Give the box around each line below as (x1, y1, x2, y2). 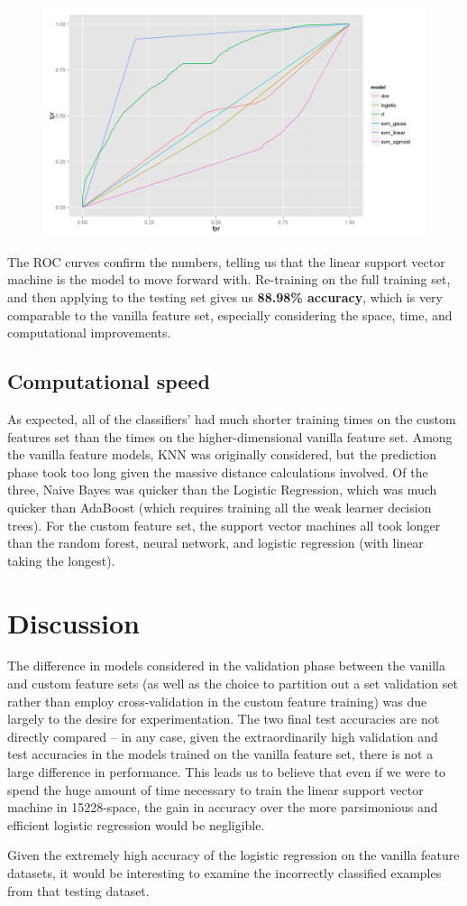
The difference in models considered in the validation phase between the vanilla (7, 656, 446, 675)
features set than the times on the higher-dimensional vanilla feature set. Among (7, 427, 453, 446)
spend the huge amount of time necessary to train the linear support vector (7, 780, 424, 799)
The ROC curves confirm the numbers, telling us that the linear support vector (7, 252, 445, 271)
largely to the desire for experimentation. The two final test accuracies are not (7, 709, 440, 728)
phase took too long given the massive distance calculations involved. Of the (7, 462, 428, 481)
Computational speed (7, 367, 210, 395)
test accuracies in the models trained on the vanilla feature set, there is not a (7, 744, 434, 763)
